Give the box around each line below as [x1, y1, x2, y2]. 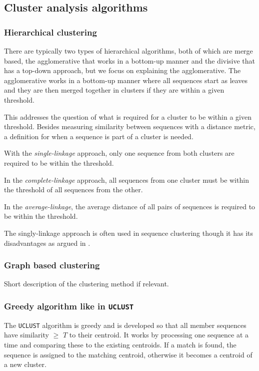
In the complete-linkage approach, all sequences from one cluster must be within [4, 174, 249, 185]
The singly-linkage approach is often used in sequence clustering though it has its [4, 227, 253, 238]
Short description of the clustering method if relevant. [4, 278, 169, 289]
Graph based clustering [4, 259, 100, 271]
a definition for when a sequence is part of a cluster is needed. [4, 131, 193, 141]
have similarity [4, 329, 49, 340]
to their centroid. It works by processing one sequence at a [69, 329, 249, 340]
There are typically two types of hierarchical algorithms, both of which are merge [4, 46, 253, 56]
